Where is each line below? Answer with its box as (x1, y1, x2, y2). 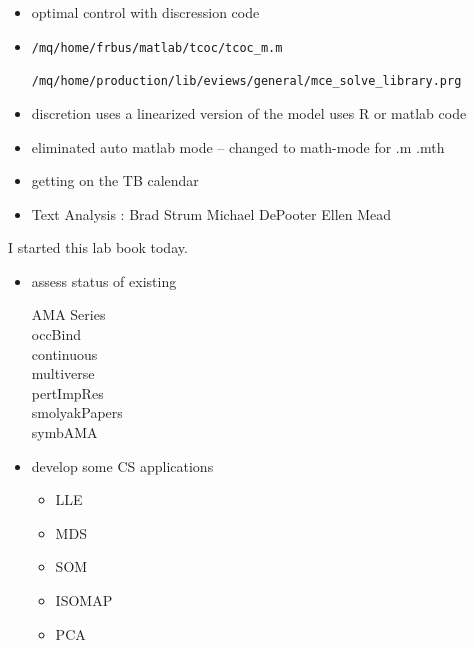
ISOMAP (55, 590, 113, 610)
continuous (31, 343, 98, 364)
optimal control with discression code (31, 2, 260, 22)
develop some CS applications (31, 455, 214, 476)
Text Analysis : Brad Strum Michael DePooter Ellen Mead (31, 203, 392, 224)
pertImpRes (31, 382, 104, 403)
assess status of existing (31, 270, 177, 291)
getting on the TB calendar (31, 170, 199, 191)
